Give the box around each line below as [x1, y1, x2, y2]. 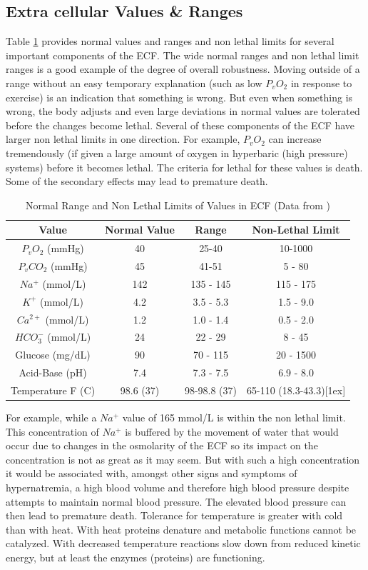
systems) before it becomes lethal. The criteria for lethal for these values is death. [6, 159, 363, 174]
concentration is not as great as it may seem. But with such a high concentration [6, 451, 360, 466]
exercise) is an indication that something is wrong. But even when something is [6, 89, 353, 104]
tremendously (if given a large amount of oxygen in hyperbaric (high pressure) [6, 145, 348, 160]
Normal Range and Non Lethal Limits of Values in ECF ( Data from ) [26, 197, 330, 212]
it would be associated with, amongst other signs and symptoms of [6, 466, 297, 481]
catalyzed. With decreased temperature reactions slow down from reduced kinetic [6, 536, 361, 551]
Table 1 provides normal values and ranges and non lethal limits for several [6, 34, 334, 49]
